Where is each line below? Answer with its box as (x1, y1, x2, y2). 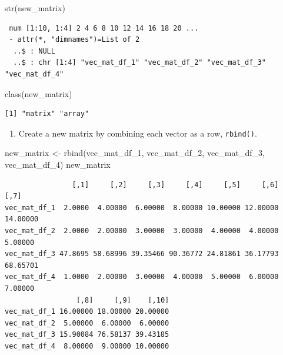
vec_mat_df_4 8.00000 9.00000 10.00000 (5, 341, 169, 350)
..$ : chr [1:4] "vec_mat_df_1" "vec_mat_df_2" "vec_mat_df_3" (13, 58, 266, 67)
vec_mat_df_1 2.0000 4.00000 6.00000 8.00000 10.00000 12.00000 (5, 203, 279, 212)
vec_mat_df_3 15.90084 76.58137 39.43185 (5, 330, 169, 339)
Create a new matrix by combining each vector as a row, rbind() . (18, 127, 257, 139)
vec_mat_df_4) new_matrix (5, 158, 111, 170)
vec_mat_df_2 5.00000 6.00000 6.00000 (5, 318, 169, 327)
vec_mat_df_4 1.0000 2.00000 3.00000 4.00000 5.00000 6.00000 (5, 273, 279, 281)
